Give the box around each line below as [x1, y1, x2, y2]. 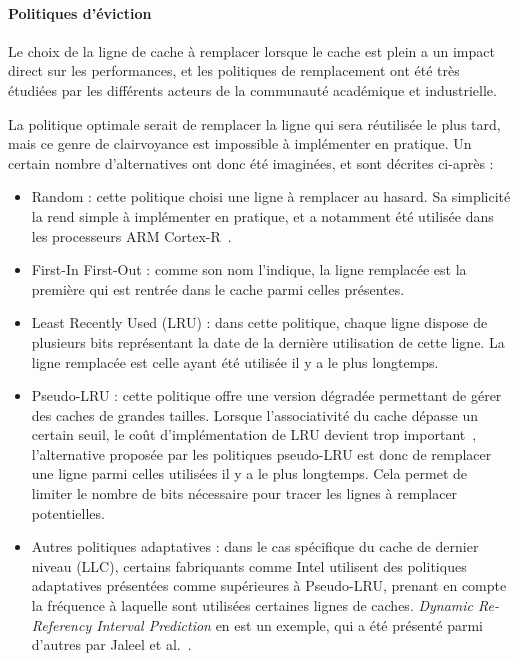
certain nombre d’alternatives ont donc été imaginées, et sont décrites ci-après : [8, 152, 494, 173]
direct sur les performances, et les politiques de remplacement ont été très [8, 60, 460, 81]
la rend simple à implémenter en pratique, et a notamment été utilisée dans [31, 205, 494, 226]
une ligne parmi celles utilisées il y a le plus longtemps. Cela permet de [31, 463, 467, 484]
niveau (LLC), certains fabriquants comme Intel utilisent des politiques [31, 555, 467, 576]
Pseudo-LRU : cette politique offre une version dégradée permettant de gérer [31, 385, 502, 406]
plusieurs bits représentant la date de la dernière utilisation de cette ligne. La [31, 331, 505, 352]
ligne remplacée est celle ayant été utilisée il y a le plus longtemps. [31, 351, 439, 372]
